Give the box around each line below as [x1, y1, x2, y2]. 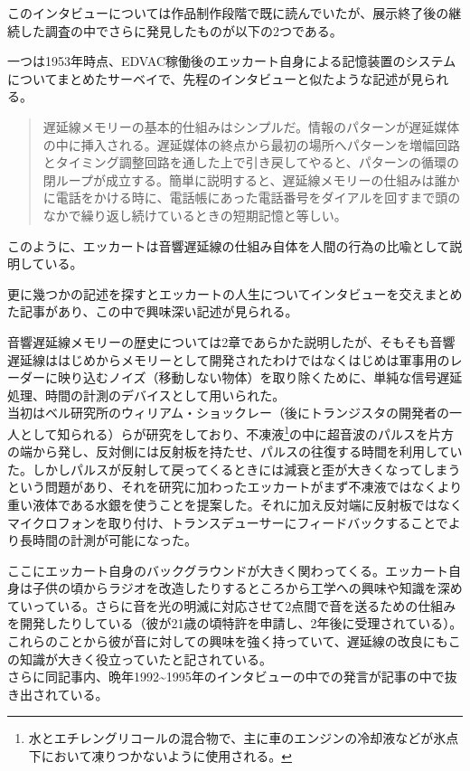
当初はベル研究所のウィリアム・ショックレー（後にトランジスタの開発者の [7, 403, 450, 422]
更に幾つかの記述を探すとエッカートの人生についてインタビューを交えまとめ [7, 284, 463, 303]
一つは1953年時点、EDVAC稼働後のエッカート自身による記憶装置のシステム [7, 52, 456, 71]
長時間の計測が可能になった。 [19, 531, 197, 550]
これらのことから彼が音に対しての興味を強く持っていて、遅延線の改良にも [7, 632, 448, 651]
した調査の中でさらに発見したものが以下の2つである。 [19, 21, 343, 40]
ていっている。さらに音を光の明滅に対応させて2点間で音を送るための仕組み [7, 596, 456, 615]
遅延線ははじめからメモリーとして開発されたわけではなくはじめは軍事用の [7, 350, 450, 369]
